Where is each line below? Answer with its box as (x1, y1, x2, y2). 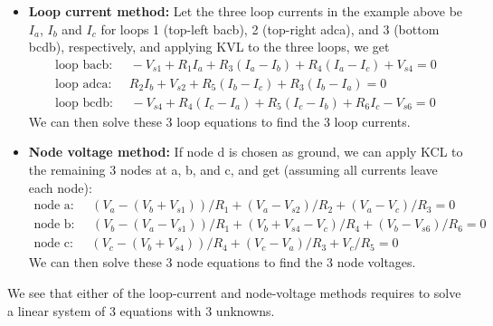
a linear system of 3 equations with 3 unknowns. (7, 301, 275, 320)
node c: (33, 237, 73, 251)
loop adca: (55, 77, 112, 91)
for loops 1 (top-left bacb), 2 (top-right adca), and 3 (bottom (100, 19, 440, 38)
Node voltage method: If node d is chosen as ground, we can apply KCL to (28, 142, 463, 161)
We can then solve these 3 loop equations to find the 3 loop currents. (28, 111, 411, 130)
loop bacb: (55, 58, 113, 72)
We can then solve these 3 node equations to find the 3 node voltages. (28, 253, 416, 272)
